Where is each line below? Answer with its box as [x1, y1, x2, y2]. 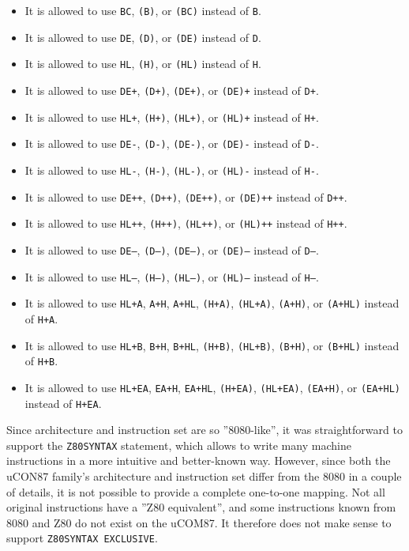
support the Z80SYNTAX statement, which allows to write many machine [6, 436, 351, 453]
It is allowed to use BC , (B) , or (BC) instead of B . [24, 2, 261, 18]
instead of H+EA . [24, 394, 102, 411]
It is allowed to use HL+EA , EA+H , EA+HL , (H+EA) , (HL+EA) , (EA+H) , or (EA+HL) [24, 379, 401, 395]
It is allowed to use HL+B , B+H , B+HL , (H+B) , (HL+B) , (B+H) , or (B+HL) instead [24, 337, 400, 353]
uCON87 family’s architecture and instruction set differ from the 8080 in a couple [6, 468, 402, 484]
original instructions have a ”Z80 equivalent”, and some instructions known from [6, 499, 396, 515]
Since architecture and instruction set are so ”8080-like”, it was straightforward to [6, 421, 403, 438]
